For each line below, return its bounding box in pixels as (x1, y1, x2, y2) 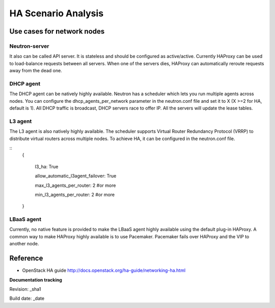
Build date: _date (9, 295, 45, 301)
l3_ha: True (35, 163, 59, 170)
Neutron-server (9, 42, 49, 49)
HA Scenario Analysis (9, 8, 104, 19)
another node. (9, 241, 39, 247)
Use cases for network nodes (9, 27, 105, 36)
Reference (9, 254, 43, 263)
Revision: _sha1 (9, 286, 41, 292)
